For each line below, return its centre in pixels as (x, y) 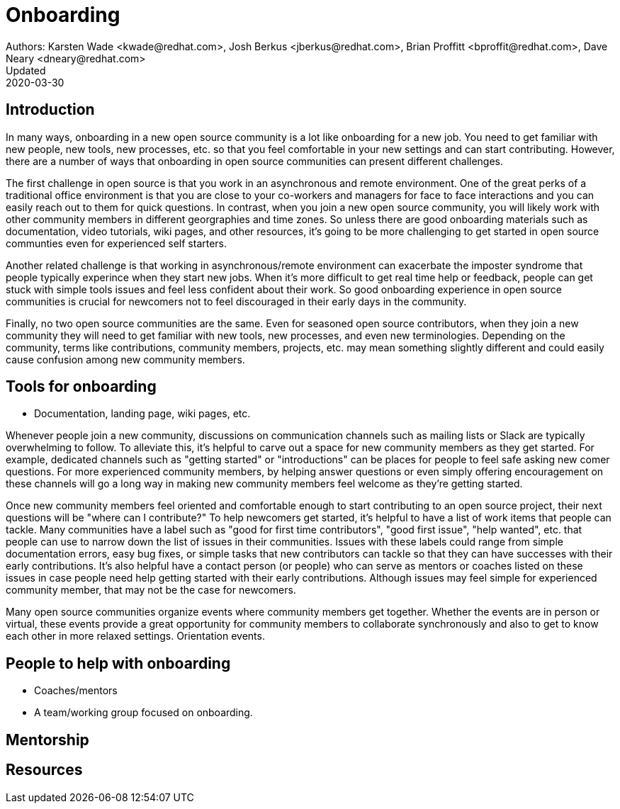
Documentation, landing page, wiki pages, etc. (142, 414)
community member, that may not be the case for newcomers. (151, 590)
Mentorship (47, 740)
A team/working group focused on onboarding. (143, 713)
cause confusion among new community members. (125, 359)
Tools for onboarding (81, 387)
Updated (26, 70)
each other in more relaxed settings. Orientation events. (135, 636)
